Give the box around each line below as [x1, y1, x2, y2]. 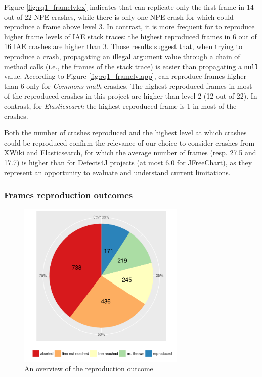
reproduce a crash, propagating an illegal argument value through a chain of [4, 51, 240, 61]
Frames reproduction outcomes [4, 188, 133, 201]
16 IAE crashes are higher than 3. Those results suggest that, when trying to [4, 41, 243, 52]
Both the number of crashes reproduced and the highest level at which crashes [4, 127, 247, 138]
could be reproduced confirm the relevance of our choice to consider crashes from [4, 137, 255, 148]
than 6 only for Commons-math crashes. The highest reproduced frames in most [4, 80, 252, 91]
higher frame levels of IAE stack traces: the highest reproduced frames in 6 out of [4, 31, 257, 41]
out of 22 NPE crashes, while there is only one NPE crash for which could [4, 11, 234, 22]
